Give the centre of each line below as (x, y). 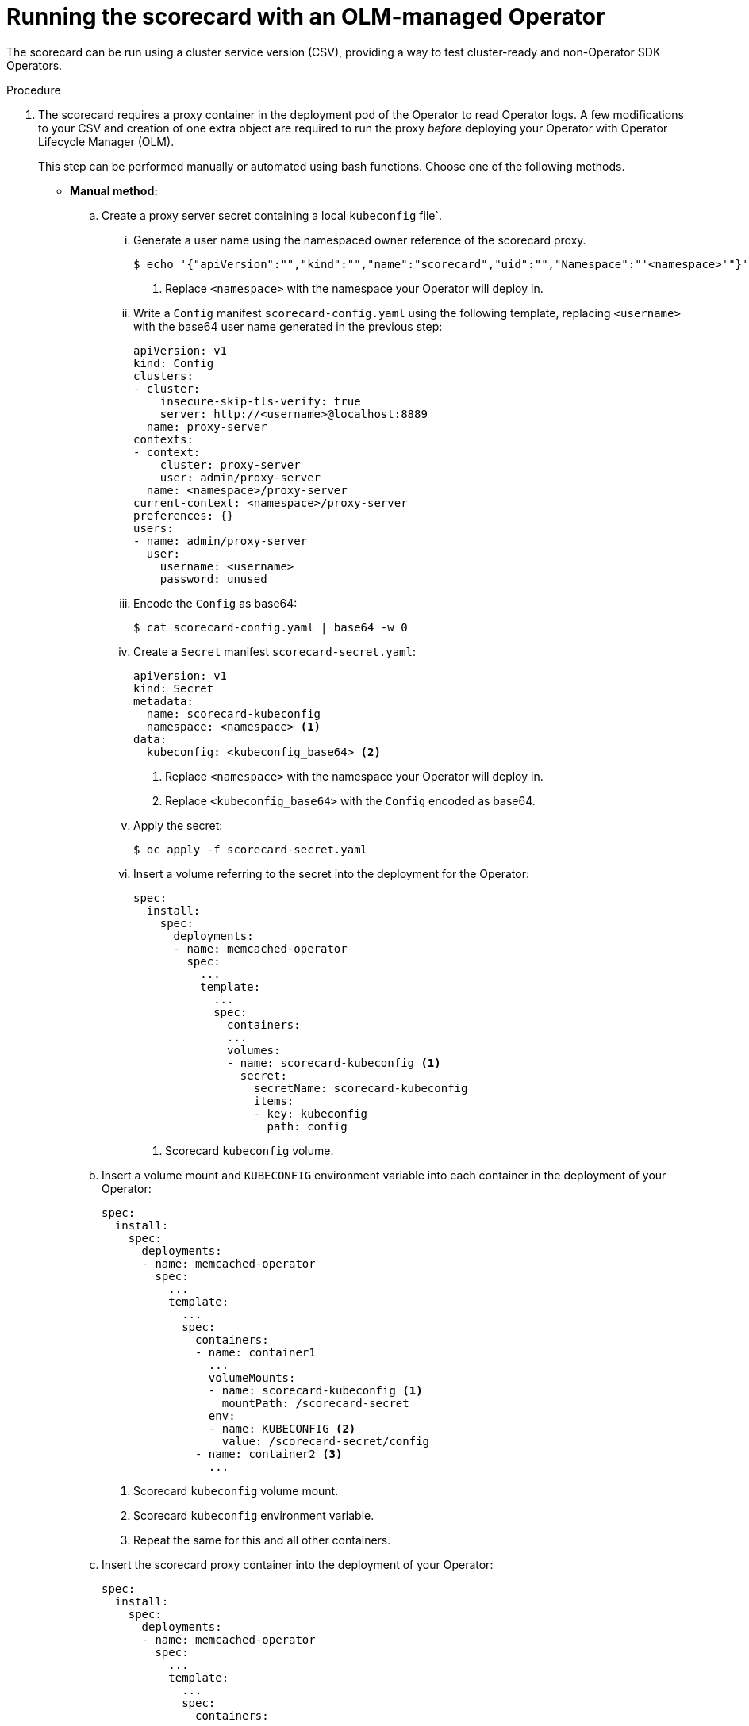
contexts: (163, 439)
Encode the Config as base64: (215, 603)
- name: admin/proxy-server (221, 541)
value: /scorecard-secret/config (326, 1441)
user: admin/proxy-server (240, 477)
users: (154, 528)
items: (274, 1101)
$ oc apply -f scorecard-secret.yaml (251, 849)
